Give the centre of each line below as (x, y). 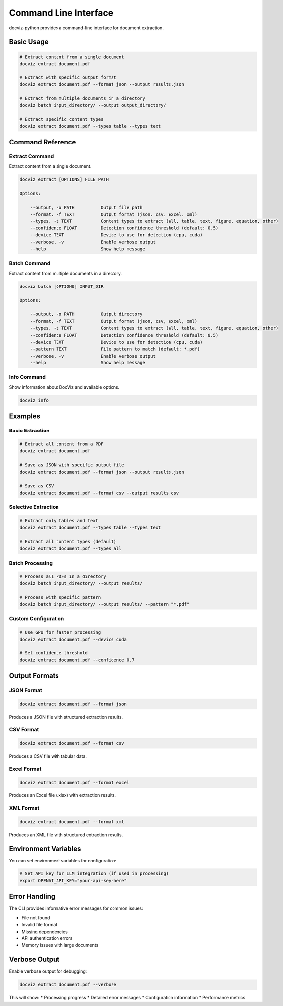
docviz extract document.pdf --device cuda (73, 639)
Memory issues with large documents (60, 945)
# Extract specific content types (61, 119)
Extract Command (31, 156)
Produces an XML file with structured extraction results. (66, 835)
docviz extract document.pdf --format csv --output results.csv (99, 493)
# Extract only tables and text (59, 521)
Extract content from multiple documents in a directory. (66, 273)
